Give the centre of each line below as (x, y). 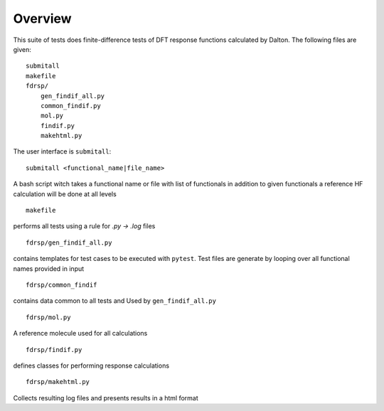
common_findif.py (70, 106)
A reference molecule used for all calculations (80, 333)
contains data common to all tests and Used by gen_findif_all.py (115, 301)
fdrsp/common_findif (62, 285)
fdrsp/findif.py (54, 349)
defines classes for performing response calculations (91, 365)
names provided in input (49, 268)
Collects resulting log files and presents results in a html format (106, 397)
